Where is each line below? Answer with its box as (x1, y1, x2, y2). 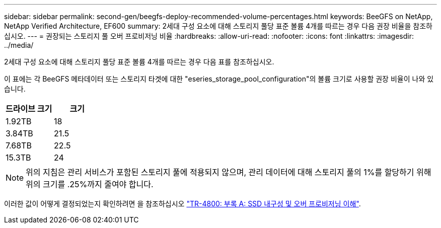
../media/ (4, 41, 34, 49)
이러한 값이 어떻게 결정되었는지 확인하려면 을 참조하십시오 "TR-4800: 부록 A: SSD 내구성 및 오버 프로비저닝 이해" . (4, 199, 361, 208)
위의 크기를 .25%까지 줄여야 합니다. (26, 179, 154, 189)
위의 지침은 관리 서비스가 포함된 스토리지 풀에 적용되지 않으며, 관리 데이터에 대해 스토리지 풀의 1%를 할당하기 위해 (26, 167, 431, 177)
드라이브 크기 (6, 104, 52, 114)
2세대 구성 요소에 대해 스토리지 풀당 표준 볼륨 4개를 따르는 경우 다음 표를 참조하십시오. (4, 57, 274, 66)
